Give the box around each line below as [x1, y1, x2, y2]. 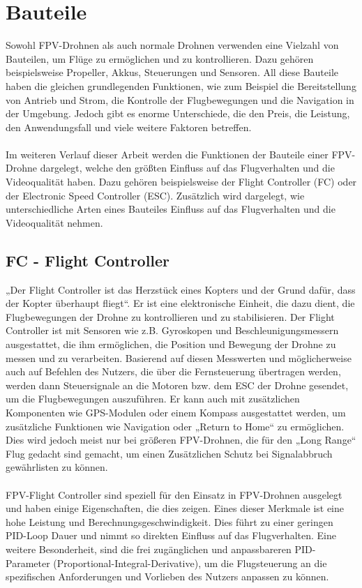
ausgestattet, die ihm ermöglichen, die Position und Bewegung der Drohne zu [6, 337, 336, 352]
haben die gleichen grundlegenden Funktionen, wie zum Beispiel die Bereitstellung [6, 78, 356, 93]
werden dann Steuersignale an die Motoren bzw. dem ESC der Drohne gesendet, [6, 377, 349, 392]
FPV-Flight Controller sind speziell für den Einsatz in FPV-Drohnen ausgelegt [6, 487, 342, 502]
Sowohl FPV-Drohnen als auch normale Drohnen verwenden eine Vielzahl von [6, 38, 339, 52]
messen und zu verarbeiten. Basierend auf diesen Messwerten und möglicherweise [6, 350, 352, 365]
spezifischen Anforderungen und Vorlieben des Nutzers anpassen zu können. [6, 569, 329, 584]
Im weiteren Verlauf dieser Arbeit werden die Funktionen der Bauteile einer [6, 146, 329, 161]
